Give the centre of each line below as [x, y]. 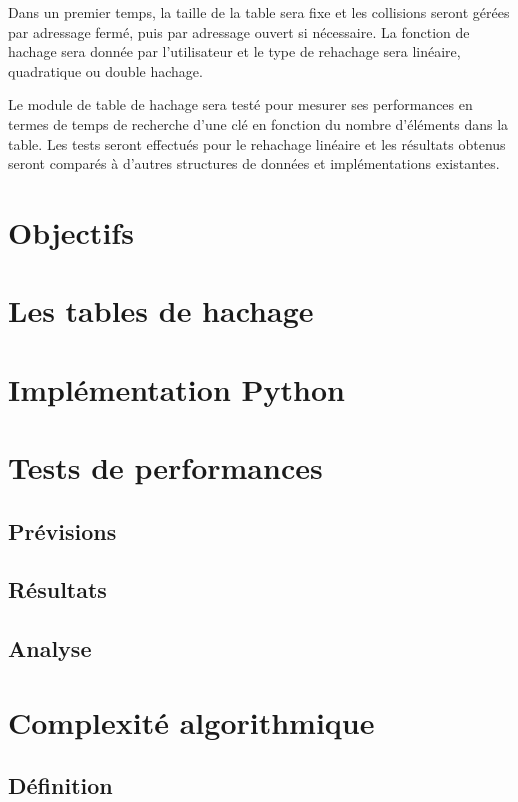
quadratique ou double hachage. [105, 70]
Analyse [50, 648]
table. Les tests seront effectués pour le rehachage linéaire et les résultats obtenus [257, 143]
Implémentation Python [176, 388]
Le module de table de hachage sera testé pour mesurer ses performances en [240, 104]
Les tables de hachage [161, 310]
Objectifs [71, 231]
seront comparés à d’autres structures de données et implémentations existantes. [254, 163]
